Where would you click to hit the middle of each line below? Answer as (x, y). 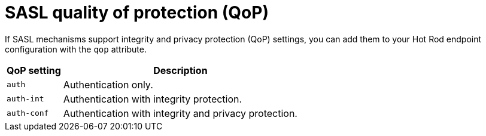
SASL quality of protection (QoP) (137, 13)
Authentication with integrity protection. (153, 99)
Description (180, 70)
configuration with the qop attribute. (76, 49)
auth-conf (28, 113)
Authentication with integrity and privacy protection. (180, 113)
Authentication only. (108, 84)
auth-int (25, 99)
